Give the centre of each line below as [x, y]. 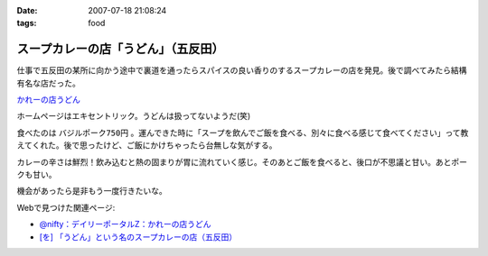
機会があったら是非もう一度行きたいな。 [92, 191]
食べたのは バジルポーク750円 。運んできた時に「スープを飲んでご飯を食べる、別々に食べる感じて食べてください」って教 [243, 133]
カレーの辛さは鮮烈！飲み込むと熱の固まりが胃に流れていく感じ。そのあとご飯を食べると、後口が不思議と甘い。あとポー [242, 161]
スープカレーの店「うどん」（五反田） [121, 49]
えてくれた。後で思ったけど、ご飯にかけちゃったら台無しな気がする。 [147, 145]
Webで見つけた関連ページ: [66, 207]
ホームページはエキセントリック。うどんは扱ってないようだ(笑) [134, 116]
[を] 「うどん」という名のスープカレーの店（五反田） [138, 237]
